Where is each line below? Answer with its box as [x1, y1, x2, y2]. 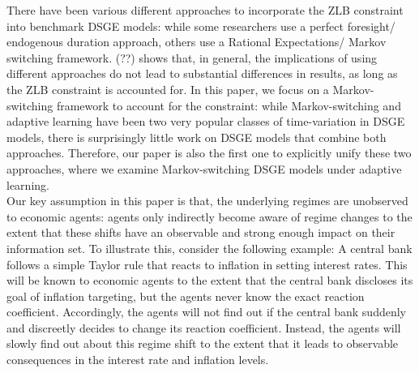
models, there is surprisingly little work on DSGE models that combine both [6, 128, 387, 145]
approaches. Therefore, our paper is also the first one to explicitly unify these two [6, 144, 412, 161]
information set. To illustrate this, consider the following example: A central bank [6, 239, 413, 256]
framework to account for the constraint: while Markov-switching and [56, 96, 401, 114]
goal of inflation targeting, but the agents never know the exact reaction [6, 287, 365, 304]
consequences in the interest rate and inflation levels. [6, 351, 269, 368]
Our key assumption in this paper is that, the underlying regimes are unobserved [6, 192, 408, 209]
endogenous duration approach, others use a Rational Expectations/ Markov [6, 33, 387, 50]
